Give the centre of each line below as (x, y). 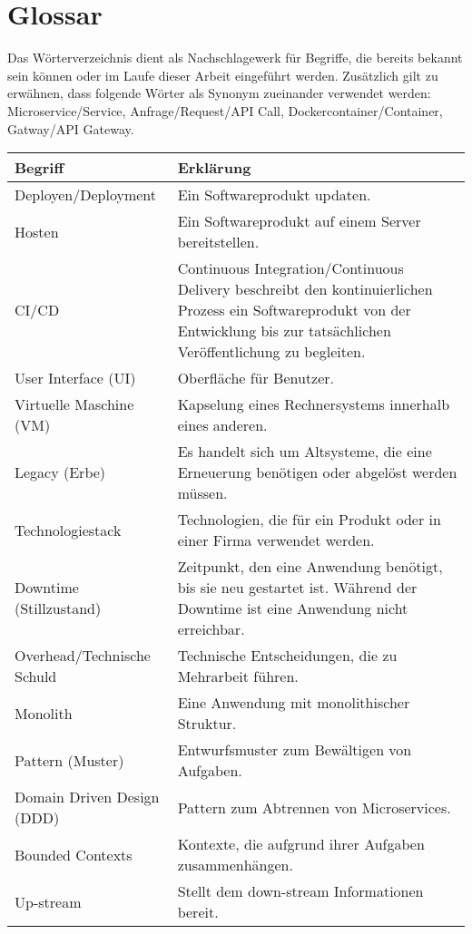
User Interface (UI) (75, 378)
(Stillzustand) (58, 608)
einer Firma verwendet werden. (276, 540)
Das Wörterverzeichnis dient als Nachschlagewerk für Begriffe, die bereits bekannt (235, 58)
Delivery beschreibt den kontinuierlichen (305, 289)
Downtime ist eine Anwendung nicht (293, 608)
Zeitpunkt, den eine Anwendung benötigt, (310, 567)
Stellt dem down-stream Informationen (300, 891)
